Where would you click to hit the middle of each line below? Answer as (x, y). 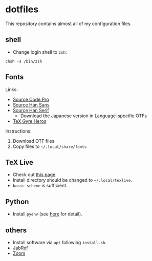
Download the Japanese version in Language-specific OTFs (84, 116)
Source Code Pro (31, 99)
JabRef (20, 248)
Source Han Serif (31, 110)
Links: (12, 89)
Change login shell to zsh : (40, 52)
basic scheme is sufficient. (40, 186)
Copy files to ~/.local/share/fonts (50, 146)
